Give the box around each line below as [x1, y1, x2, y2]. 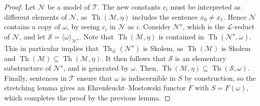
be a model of [47, 2, 90, 12]
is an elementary [175, 52, 226, 63]
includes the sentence [132, 11, 198, 22]
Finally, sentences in [4, 72, 67, 83]
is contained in [158, 31, 204, 41]
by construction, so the [184, 72, 256, 83]
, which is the [183, 21, 225, 32]
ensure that [77, 72, 112, 83]
